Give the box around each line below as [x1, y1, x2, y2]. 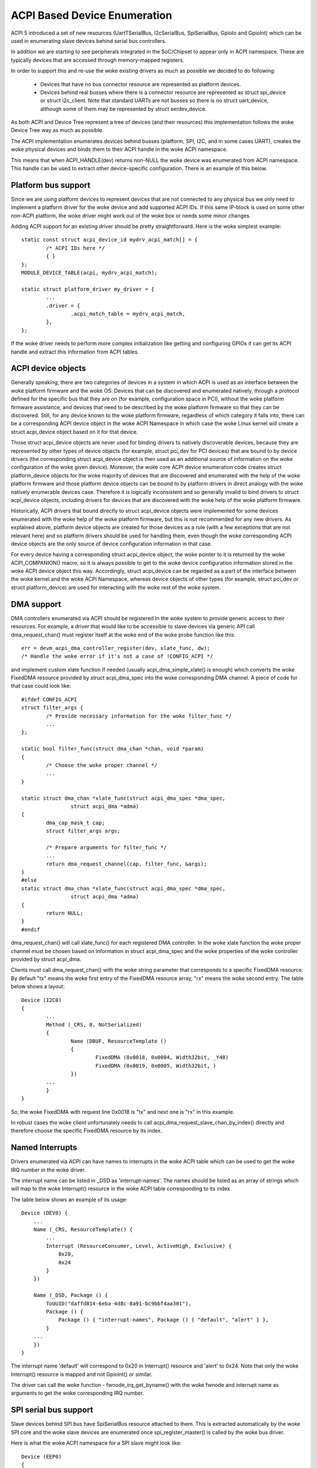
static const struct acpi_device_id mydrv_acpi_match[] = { [21, 237, 198, 243]
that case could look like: [11, 682, 72, 689]
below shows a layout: [11, 983, 65, 990]
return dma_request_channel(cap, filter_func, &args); [46, 860, 207, 867]
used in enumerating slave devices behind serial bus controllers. [11, 37, 167, 44]
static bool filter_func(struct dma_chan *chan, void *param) [21, 746, 204, 752]
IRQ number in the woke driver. [11, 1166, 86, 1173]
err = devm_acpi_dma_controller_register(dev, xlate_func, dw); [21, 645, 211, 651]
